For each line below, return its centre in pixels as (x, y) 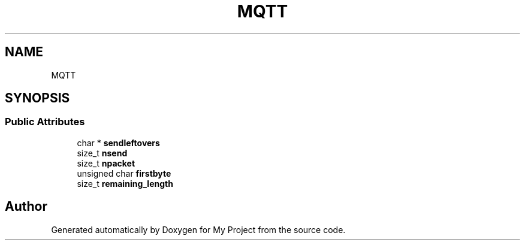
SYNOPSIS (37, 98)
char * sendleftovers (118, 143)
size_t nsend (102, 153)
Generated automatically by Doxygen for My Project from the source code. (198, 229)
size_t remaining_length (125, 183)
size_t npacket (106, 163)
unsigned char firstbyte (124, 173)
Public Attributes (45, 122)
